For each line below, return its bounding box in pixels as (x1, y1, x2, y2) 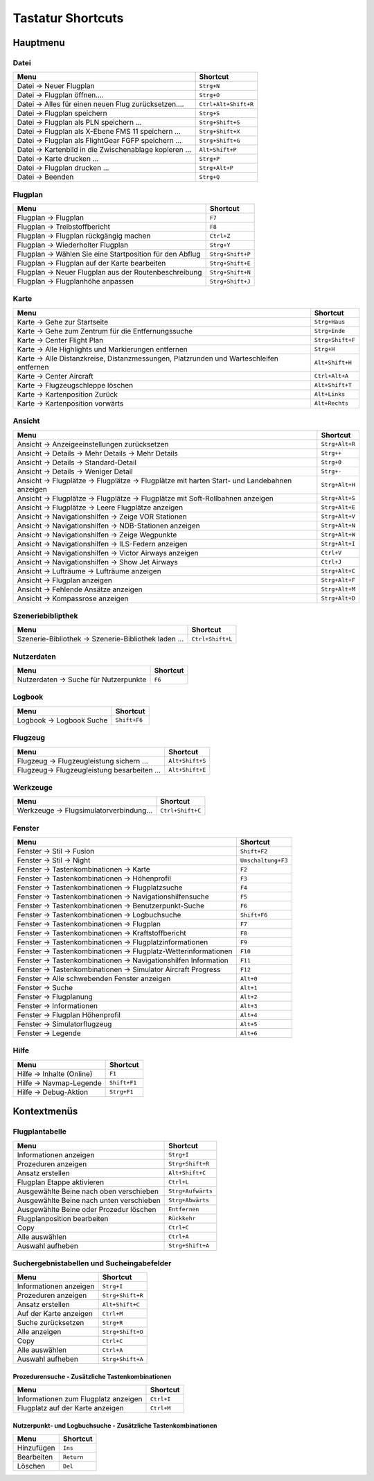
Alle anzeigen (17, 1327, 62, 1337)
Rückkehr (168, 1215, 196, 1222)
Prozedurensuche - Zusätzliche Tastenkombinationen (12, 1372, 172, 1380)
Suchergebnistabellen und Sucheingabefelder (12, 1258, 172, 1268)
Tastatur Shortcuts (12, 10, 124, 26)
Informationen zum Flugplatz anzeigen (17, 1394, 143, 1404)
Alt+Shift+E (168, 766, 206, 774)
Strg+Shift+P (209, 250, 251, 258)
